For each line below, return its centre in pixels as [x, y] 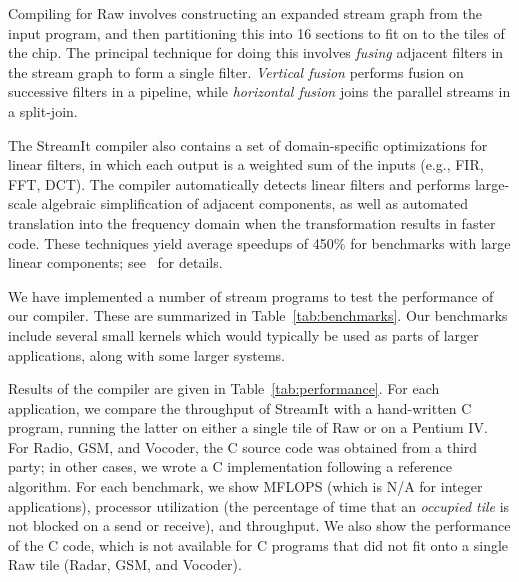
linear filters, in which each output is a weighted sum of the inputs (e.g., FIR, [246, 164]
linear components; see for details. [115, 262]
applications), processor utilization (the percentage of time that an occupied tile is [259, 505]
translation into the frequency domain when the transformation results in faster [252, 222]
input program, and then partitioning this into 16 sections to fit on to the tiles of [256, 32]
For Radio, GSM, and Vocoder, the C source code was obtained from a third [243, 446]
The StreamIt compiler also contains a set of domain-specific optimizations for [248, 144]
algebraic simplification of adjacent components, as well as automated [255, 203]
